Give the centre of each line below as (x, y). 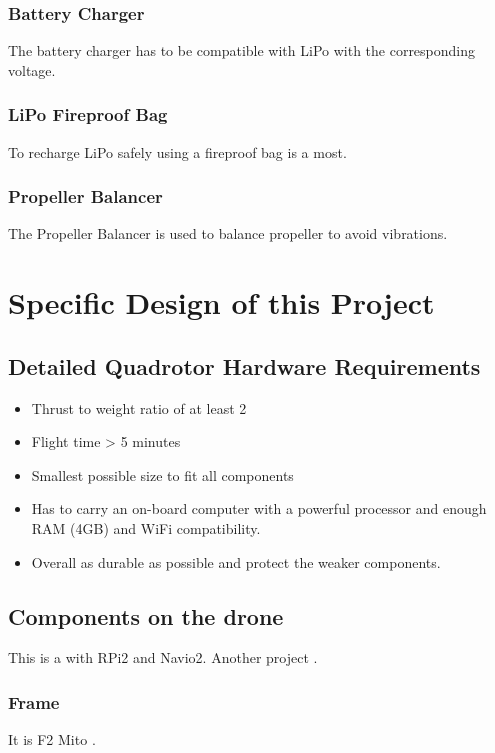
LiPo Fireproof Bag (88, 114)
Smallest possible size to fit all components (162, 474)
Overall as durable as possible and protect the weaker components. (236, 561)
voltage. (32, 69)
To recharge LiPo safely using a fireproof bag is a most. (177, 151)
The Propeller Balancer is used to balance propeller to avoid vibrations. (228, 233)
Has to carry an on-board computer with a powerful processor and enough (259, 508)
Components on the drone (146, 615)
